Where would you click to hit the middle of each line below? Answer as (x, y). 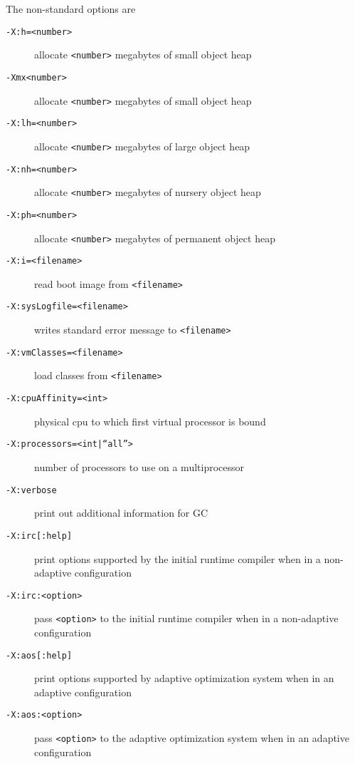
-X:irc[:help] (39, 536)
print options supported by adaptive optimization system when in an (184, 678)
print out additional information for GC (121, 513)
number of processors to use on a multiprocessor (139, 467)
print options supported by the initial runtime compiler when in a (177, 558)
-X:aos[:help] (39, 655)
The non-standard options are (71, 9)
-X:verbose (31, 490)
